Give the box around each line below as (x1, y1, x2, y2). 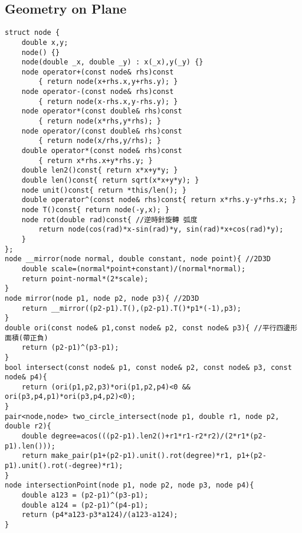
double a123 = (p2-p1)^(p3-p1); (21, 491, 149, 500)
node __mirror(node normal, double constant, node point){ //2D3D (5, 255, 271, 264)
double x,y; (21, 38, 68, 47)
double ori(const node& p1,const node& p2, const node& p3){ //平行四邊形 (5, 323, 298, 332)
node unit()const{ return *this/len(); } (21, 186, 186, 194)
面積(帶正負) (5, 333, 48, 342)
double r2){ (5, 422, 51, 431)
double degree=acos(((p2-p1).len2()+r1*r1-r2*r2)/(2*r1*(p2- (21, 432, 267, 441)
